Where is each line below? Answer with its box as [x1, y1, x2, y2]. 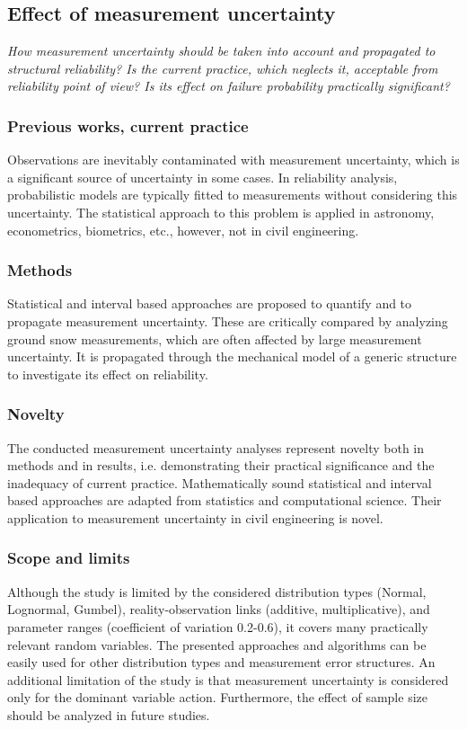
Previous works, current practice [7, 114, 249, 137]
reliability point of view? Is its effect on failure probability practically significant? [7, 76, 450, 95]
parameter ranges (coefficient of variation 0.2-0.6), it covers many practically [7, 617, 428, 636]
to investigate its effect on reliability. [7, 364, 208, 383]
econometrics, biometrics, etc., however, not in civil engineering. [7, 220, 359, 239]
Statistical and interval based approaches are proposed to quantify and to [7, 294, 412, 313]
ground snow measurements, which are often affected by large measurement [7, 329, 422, 348]
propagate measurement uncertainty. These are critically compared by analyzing [7, 311, 448, 330]
